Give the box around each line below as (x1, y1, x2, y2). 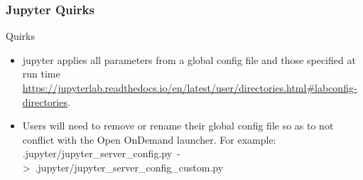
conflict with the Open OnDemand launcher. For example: (22, 132, 276, 147)
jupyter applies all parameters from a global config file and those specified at (22, 52, 356, 67)
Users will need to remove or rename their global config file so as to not (22, 118, 334, 133)
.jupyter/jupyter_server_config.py (22, 146, 173, 161)
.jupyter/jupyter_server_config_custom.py (35, 159, 224, 174)
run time (22, 66, 60, 81)
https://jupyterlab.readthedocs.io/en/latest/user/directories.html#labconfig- (22, 80, 357, 95)
